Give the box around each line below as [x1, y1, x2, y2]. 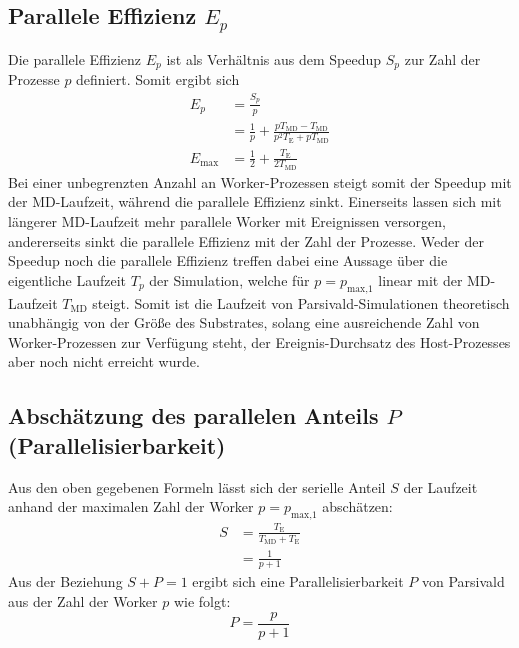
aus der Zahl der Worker [8, 590, 158, 611]
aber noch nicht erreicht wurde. [8, 351, 200, 372]
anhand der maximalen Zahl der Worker [8, 496, 254, 517]
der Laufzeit [403, 476, 478, 497]
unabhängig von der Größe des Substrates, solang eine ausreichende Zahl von [8, 312, 480, 333]
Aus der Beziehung [8, 571, 123, 592]
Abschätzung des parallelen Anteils [8, 400, 379, 431]
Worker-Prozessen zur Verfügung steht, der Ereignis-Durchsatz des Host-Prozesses [8, 331, 511, 352]
